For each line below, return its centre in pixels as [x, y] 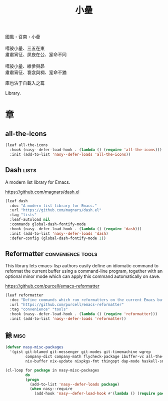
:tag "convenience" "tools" [39, 309]
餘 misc [15, 335]
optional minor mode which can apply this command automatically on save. [83, 276]
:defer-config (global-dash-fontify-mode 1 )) [58, 238]
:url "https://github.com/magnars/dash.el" [55, 210]
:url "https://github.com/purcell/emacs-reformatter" [67, 305]
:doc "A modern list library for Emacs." [53, 206]
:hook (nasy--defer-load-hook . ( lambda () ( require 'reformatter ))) [83, 314]
